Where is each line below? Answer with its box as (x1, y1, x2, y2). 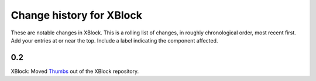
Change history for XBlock (11, 9, 143, 22)
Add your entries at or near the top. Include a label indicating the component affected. (11, 37, 218, 44)
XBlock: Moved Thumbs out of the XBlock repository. (11, 68, 139, 75)
